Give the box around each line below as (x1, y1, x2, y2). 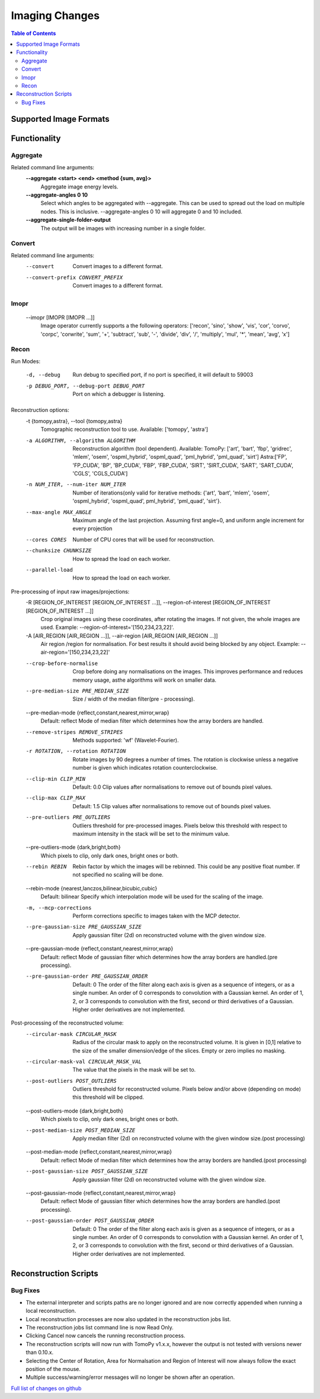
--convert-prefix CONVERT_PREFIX (25, 274, 123, 281)
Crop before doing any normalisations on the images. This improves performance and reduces (72, 668, 303, 675)
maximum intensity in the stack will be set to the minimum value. (72, 830, 230, 837)
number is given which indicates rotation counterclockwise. (72, 764, 218, 771)
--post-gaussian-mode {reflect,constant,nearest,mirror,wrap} (25, 1189, 176, 1196)
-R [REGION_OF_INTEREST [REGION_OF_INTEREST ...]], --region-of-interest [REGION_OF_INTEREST (25, 599, 271, 606)
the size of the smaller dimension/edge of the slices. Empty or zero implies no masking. (72, 1047, 286, 1054)
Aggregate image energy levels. (40, 183, 119, 190)
